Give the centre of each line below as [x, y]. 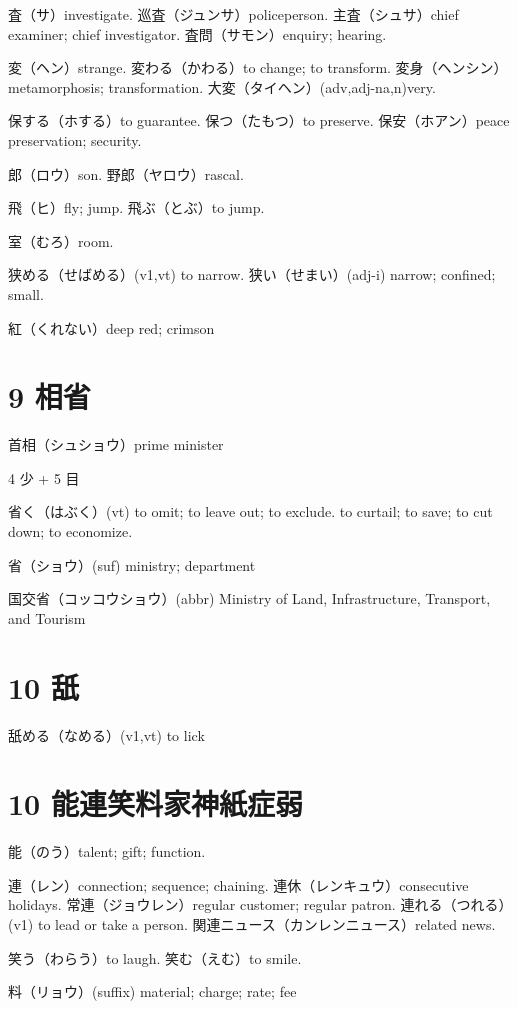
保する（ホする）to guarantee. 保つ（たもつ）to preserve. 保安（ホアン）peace [259, 120]
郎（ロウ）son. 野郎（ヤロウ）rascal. [126, 173]
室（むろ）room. [61, 240]
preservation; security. [75, 139]
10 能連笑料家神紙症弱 [155, 803]
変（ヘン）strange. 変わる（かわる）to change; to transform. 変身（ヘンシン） [258, 67]
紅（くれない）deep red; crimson [111, 327]
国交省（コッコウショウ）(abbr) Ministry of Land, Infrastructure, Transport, [249, 598]
